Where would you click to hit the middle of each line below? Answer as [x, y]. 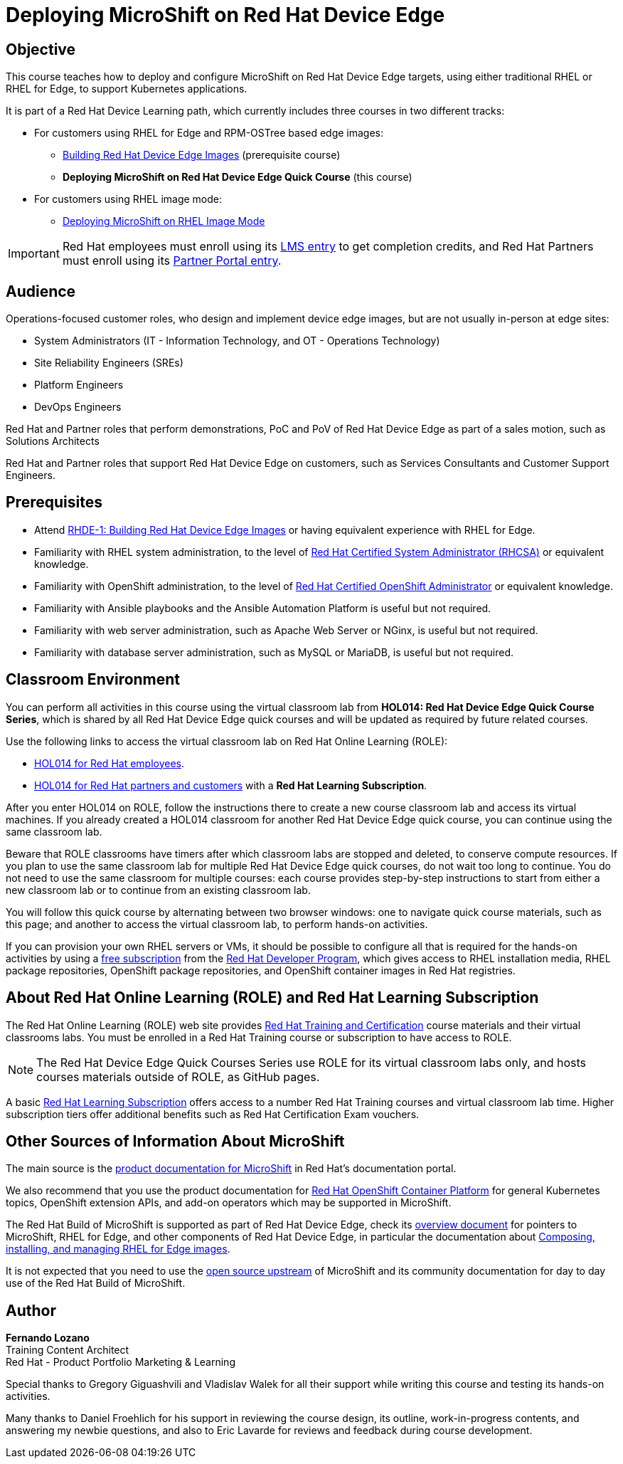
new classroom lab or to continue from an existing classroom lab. [158, 890]
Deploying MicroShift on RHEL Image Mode [164, 221]
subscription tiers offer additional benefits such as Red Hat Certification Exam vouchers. [213, 1114]
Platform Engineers [79, 385]
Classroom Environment [93, 680]
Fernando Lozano [48, 1338]
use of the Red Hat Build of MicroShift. [96, 1283]
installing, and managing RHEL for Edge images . [118, 1249]
